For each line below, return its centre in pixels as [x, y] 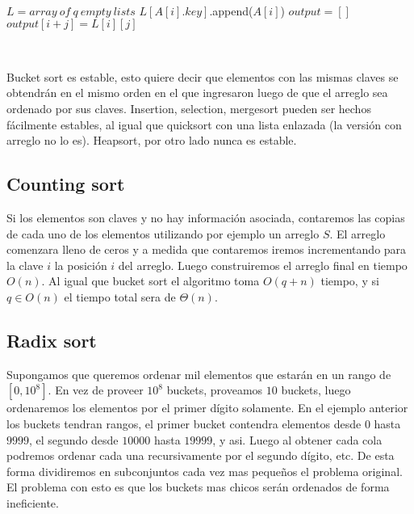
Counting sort [66, 184]
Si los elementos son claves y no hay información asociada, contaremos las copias [206, 217]
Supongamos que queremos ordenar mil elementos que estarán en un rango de [199, 374]
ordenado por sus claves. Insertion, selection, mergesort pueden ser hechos [189, 108]
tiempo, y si [350, 281]
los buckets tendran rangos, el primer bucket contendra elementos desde [184, 423]
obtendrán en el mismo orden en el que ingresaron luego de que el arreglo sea [197, 93]
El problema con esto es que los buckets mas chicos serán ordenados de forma [198, 487]
